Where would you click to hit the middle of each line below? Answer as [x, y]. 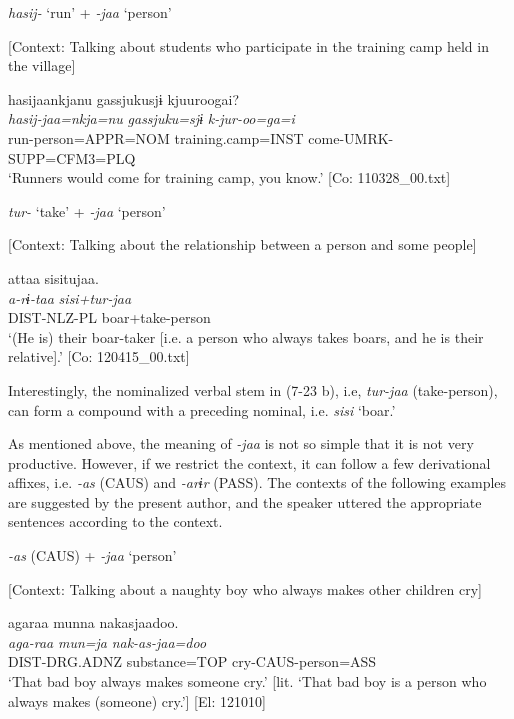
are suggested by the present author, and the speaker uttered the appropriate [245, 501]
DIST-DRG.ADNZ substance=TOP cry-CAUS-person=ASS [192, 661]
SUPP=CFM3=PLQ [72, 157]
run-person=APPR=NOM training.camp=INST [156, 137]
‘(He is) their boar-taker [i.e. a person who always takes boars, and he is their [246, 336]
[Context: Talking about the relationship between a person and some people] [242, 244]
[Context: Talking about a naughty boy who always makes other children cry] [245, 588]
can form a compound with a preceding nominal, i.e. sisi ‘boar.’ [202, 409]
